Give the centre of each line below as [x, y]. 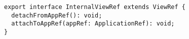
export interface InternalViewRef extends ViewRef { [95, 7]
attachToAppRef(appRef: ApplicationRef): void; [93, 24]
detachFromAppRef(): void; [57, 15]
